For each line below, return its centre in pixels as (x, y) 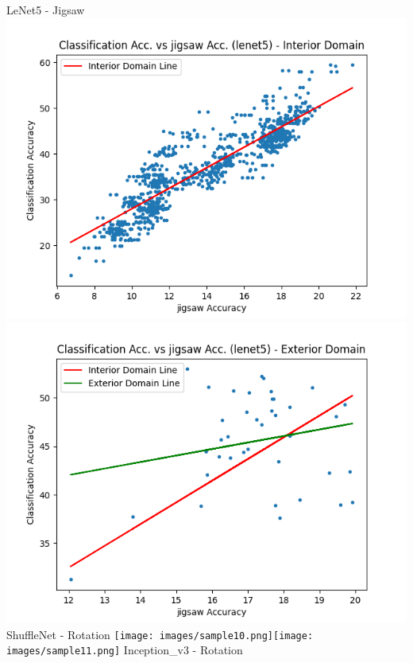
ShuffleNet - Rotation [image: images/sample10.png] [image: (160, 634)
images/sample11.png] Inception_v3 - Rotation (125, 650)
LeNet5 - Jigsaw (46, 10)
